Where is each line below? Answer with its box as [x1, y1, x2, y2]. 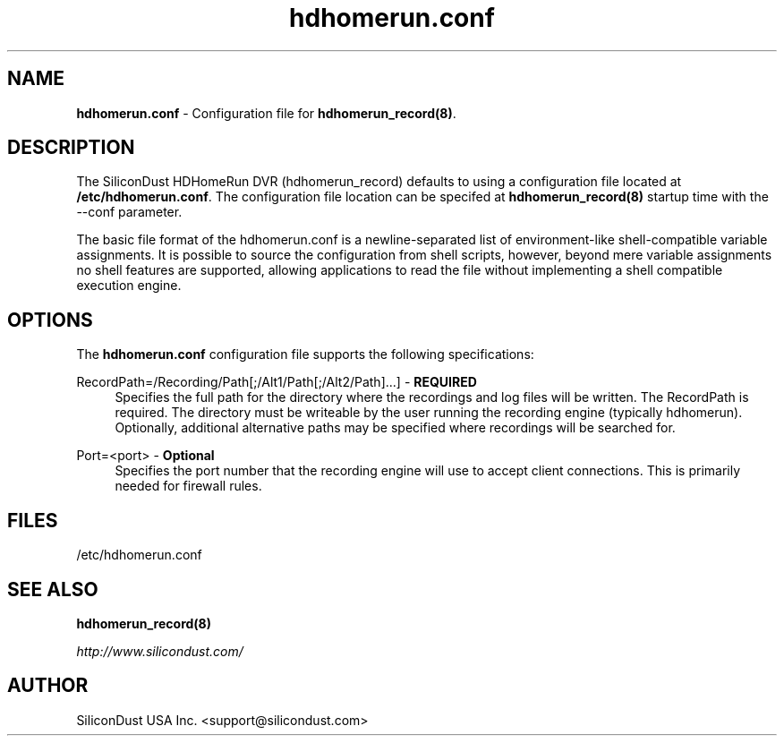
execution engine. [76, 278, 182, 294]
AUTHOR [7, 674, 89, 697]
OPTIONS [7, 308, 93, 331]
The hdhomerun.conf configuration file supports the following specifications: [76, 346, 534, 363]
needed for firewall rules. [115, 478, 262, 494]
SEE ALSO [7, 577, 98, 601]
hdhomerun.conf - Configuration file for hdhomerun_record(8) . [76, 105, 456, 121]
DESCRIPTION [7, 136, 135, 159]
